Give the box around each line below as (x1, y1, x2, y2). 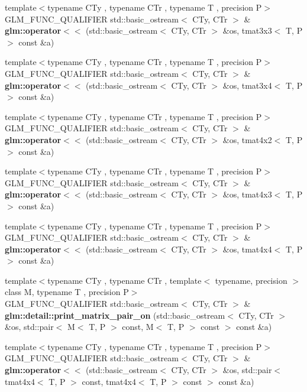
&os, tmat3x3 (222, 24, 272, 37)
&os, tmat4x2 (222, 133, 272, 145)
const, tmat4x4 (82, 375, 136, 387)
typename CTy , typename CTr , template (47, 274, 202, 286)
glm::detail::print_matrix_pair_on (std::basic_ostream (5, 309, 225, 321)
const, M (122, 320, 154, 333)
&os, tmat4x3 (222, 188, 272, 200)
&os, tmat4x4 (222, 242, 272, 255)
